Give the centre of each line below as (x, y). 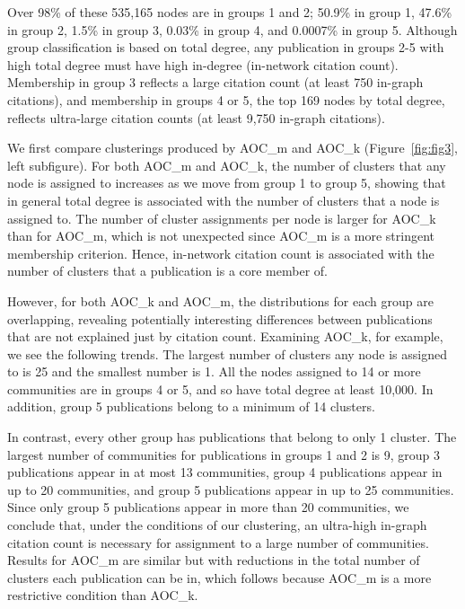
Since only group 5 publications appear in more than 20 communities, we (208, 507)
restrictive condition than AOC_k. (103, 595)
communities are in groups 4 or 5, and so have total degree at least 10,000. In (220, 388)
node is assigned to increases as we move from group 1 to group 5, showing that (227, 183)
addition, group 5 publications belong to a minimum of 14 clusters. (191, 406)
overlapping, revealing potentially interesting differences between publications (220, 318)
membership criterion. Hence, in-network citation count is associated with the (221, 253)
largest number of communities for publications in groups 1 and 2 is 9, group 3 (224, 454)
